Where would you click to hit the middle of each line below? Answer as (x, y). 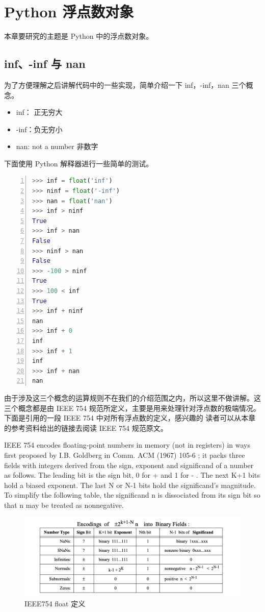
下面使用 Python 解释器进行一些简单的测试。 (79, 163)
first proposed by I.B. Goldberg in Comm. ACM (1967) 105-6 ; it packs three (125, 455)
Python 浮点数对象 (69, 11)
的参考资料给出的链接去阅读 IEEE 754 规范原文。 (86, 427)
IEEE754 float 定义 (55, 603)
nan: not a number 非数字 (57, 146)
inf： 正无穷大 (39, 112)
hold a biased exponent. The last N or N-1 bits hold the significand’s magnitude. (130, 485)
